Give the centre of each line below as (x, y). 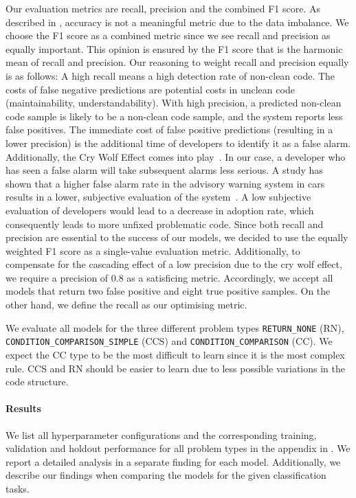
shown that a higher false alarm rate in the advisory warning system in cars (165, 183)
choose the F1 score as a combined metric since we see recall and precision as (168, 35)
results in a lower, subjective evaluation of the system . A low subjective (158, 197)
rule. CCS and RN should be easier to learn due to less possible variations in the (175, 368)
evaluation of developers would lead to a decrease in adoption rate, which (160, 210)
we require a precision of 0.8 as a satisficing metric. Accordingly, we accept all (169, 277)
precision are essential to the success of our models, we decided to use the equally (177, 237)
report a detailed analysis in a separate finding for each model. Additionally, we (173, 461)
